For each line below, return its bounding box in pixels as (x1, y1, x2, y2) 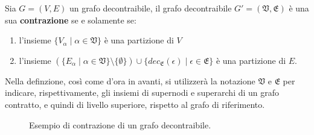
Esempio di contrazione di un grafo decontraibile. (29, 118, 211, 131)
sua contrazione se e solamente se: (5, 13, 136, 26)
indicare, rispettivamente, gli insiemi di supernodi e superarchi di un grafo (5, 86, 280, 99)
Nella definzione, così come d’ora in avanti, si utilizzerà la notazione (5, 74, 255, 87)
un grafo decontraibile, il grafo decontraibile (69, 2, 232, 14)
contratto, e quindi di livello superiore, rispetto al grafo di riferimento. (5, 98, 265, 110)
